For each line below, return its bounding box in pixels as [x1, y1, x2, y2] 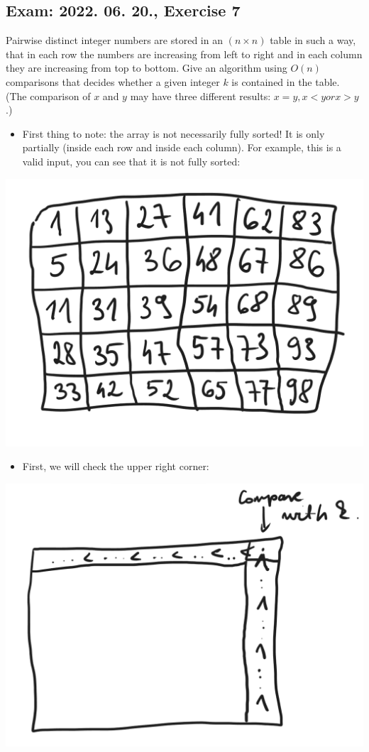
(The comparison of [6, 88, 91, 103]
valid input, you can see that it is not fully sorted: [22, 153, 241, 168]
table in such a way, [270, 33, 356, 48]
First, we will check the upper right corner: [22, 459, 209, 474]
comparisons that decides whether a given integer [6, 74, 220, 89]
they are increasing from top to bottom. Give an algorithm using [6, 60, 287, 75]
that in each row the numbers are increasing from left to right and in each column [6, 46, 363, 61]
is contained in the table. [231, 74, 340, 89]
